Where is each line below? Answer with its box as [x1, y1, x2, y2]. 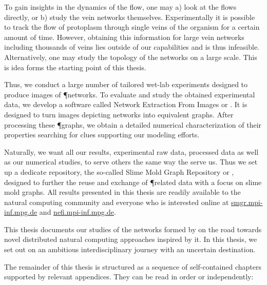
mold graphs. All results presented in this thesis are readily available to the [4, 187, 241, 197]
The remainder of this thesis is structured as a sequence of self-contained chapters [4, 261, 261, 272]
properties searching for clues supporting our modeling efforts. [4, 129, 200, 140]
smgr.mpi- [231, 196, 263, 207]
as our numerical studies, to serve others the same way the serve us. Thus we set [4, 156, 258, 167]
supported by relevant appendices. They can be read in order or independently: [4, 271, 254, 282]
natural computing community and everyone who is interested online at [4, 196, 229, 207]
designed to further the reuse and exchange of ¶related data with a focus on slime [4, 176, 262, 187]
